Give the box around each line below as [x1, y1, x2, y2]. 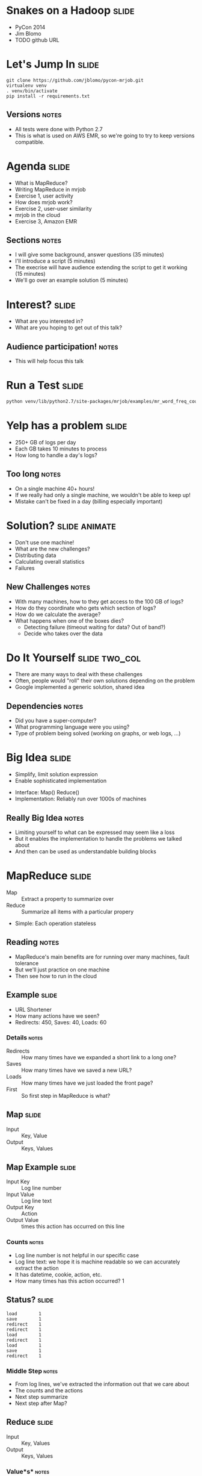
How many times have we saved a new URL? [21, 1067, 132, 1074]
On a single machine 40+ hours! [14, 485, 95, 492]
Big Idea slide [6, 751, 72, 765]
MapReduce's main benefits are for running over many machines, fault [14, 953, 190, 961]
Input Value [6, 1191, 35, 1198]
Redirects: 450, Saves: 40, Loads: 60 [14, 1018, 107, 1026]
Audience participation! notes [6, 341, 118, 352]
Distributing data [14, 552, 57, 559]
